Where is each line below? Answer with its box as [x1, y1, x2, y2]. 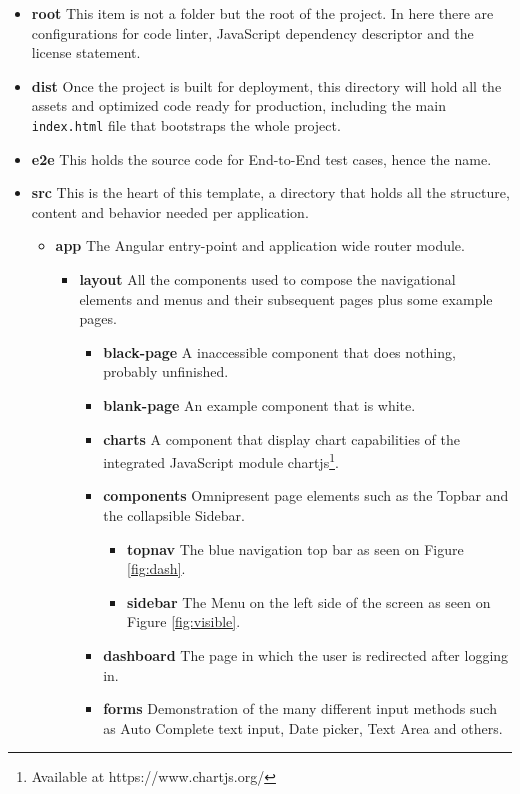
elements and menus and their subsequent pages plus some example [79, 288, 493, 309]
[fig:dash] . [126, 558, 186, 579]
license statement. [31, 42, 141, 63]
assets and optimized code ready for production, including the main [31, 95, 446, 116]
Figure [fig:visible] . [126, 611, 241, 632]
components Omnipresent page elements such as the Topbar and [103, 485, 509, 506]
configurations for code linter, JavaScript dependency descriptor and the [31, 22, 474, 43]
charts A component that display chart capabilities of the [103, 428, 460, 449]
